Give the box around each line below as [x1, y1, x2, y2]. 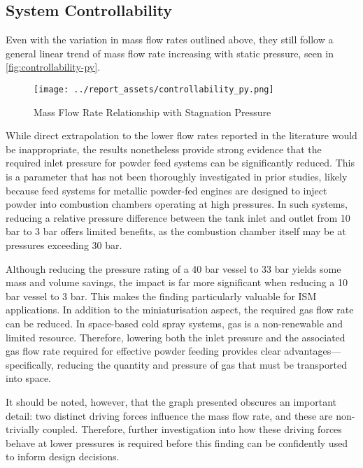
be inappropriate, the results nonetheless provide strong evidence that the [6, 141, 322, 156]
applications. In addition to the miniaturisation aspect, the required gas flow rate [6, 302, 354, 317]
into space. [6, 371, 52, 385]
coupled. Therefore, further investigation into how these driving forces [42, 422, 342, 437]
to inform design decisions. [6, 449, 120, 464]
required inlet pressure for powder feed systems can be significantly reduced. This [6, 155, 355, 170]
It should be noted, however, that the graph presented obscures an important [6, 394, 337, 409]
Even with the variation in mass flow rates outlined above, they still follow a [6, 32, 334, 47]
